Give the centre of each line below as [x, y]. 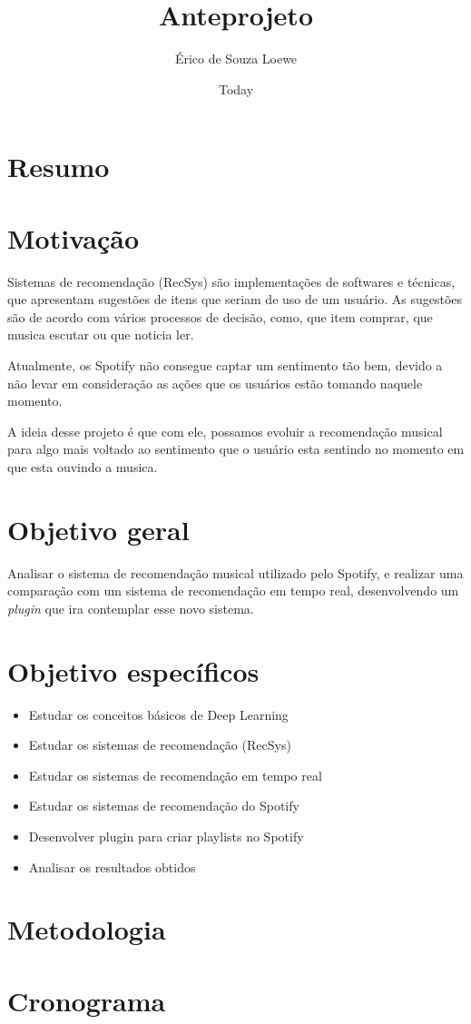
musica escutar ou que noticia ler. [101, 335]
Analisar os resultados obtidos [112, 866]
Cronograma [87, 1000]
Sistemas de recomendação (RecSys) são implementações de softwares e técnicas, [231, 281]
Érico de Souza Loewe [236, 59]
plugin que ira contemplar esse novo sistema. [131, 608]
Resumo [59, 167]
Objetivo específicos [133, 670]
